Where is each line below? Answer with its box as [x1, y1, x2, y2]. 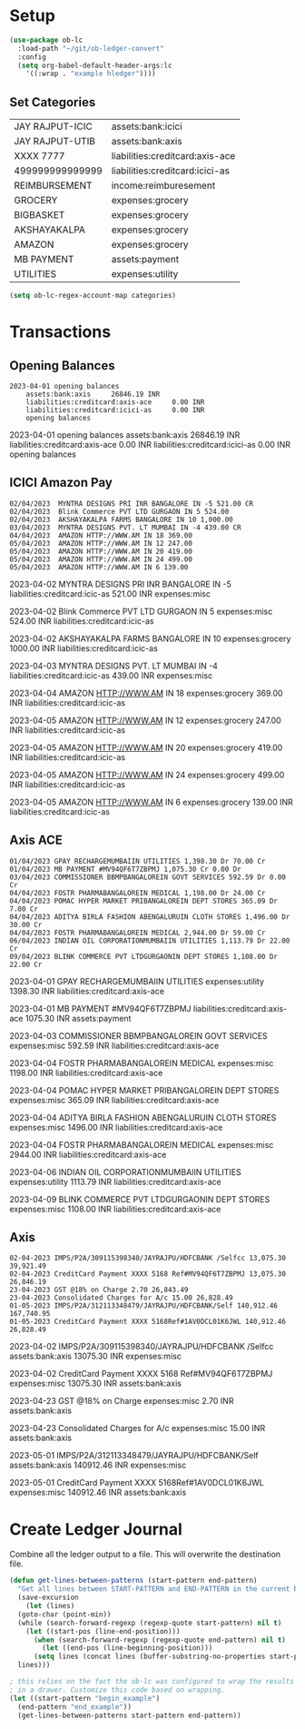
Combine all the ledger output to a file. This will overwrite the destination [9, 1549, 281, 1560]
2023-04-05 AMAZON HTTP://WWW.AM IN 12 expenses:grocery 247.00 [9, 715, 281, 726]
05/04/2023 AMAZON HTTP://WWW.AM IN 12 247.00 [9, 538, 193, 548]
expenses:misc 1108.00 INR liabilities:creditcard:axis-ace [9, 1203, 221, 1214]
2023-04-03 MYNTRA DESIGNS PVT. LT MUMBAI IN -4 [9, 660, 218, 671]
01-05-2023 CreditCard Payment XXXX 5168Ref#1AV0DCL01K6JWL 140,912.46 [9, 1318, 286, 1327]
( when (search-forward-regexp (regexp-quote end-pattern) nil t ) [33, 1635, 286, 1645]
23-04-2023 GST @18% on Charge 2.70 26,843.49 [9, 1286, 189, 1295]
